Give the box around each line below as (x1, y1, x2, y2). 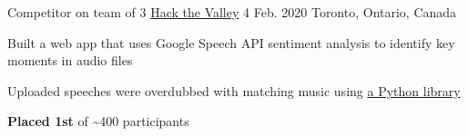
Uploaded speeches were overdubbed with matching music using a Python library (7, 81, 461, 100)
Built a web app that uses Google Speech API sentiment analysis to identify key (7, 33, 455, 52)
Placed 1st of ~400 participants (7, 112, 189, 131)
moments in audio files (7, 51, 133, 70)
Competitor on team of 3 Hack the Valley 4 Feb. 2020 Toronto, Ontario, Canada (7, 3, 457, 21)
